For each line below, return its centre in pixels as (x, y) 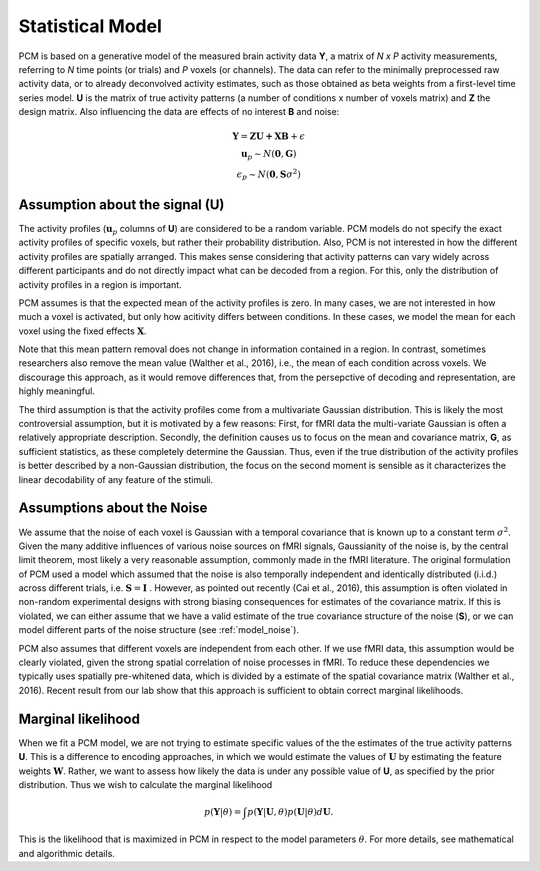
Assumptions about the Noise (113, 508)
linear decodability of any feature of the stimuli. (116, 479)
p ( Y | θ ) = (222, 811)
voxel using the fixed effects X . (82, 331)
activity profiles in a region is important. (100, 284)
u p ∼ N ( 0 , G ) (268, 155)
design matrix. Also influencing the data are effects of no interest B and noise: (179, 112)
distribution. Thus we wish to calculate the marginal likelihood (145, 784)
